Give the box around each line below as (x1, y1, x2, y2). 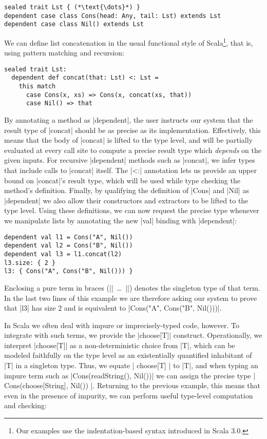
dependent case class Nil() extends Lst (4, 21, 144, 28)
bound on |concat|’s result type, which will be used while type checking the (4, 175, 240, 185)
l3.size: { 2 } (4, 259, 56, 266)
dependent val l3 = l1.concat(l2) (4, 250, 122, 258)
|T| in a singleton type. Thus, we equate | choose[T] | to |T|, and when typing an (4, 360, 258, 371)
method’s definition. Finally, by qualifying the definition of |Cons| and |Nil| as (4, 185, 249, 196)
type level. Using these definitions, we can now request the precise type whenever (4, 205, 259, 216)
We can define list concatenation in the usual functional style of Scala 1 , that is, (4, 35, 253, 48)
